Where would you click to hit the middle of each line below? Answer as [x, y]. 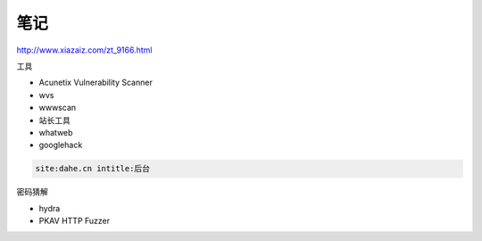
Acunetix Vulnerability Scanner [96, 83]
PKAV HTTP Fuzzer [75, 221]
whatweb [56, 132]
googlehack [61, 145]
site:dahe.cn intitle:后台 [93, 169]
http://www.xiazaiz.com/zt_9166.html [84, 50]
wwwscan [58, 108]
